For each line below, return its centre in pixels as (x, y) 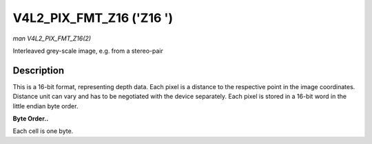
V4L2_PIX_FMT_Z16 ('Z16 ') (93, 18)
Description (39, 70)
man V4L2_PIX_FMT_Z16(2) (52, 38)
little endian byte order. (45, 106)
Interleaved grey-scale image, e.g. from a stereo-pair (88, 51)
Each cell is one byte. (43, 131)
